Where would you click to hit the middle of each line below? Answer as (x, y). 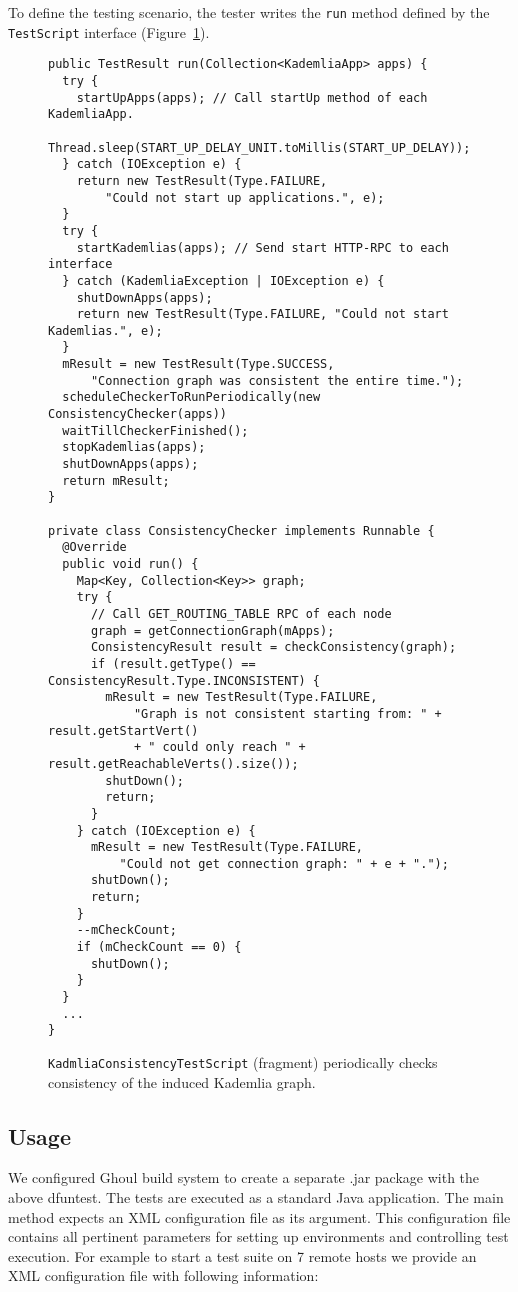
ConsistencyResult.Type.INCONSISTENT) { (184, 680)
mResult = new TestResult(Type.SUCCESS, (198, 364)
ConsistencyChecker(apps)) (137, 414)
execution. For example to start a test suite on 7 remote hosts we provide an (242, 1255)
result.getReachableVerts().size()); (173, 763)
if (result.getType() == (173, 663)
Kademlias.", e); (105, 330)
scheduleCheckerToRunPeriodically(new (191, 397)
